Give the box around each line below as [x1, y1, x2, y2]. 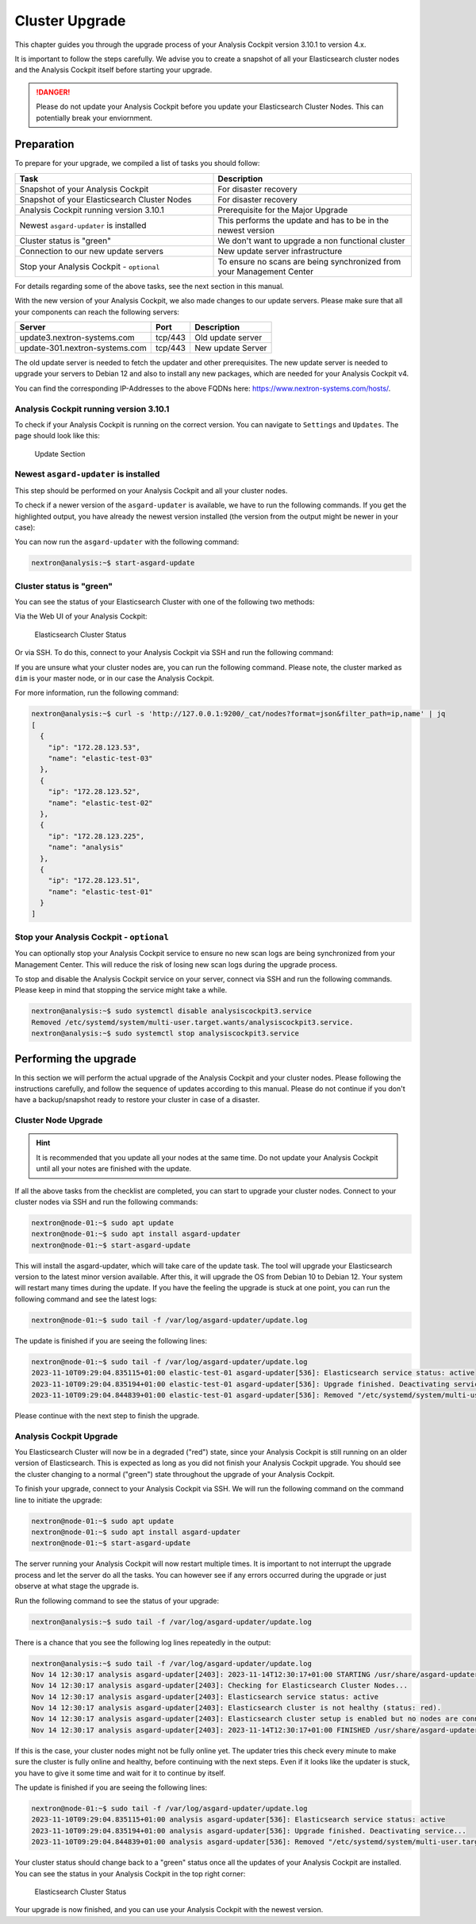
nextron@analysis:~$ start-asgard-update [31, 558, 195, 568]
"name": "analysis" [48, 842, 125, 852]
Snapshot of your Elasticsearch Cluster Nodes [19, 194, 192, 205]
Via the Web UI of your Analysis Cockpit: [14, 611, 148, 621]
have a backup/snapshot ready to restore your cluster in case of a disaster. [14, 1095, 260, 1105]
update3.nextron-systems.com [19, 332, 135, 343]
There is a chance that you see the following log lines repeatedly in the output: [14, 1637, 271, 1647]
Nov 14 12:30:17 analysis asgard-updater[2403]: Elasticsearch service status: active [31, 1692, 379, 1701]
